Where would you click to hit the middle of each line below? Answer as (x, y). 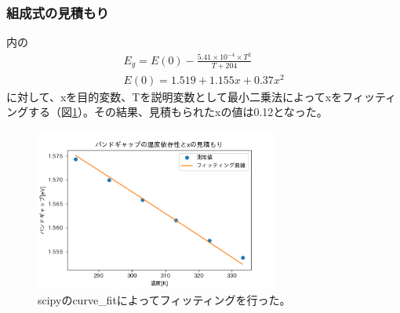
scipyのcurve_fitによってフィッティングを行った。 (164, 300)
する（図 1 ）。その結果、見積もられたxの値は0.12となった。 (178, 112)
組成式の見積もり (58, 12)
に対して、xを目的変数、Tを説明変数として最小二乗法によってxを (175, 96)
